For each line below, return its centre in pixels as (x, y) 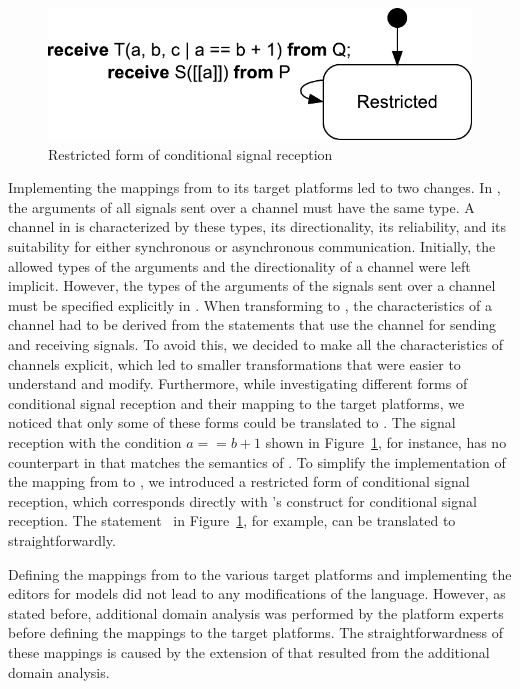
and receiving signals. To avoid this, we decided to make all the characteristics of (256, 344)
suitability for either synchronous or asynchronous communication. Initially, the (252, 246)
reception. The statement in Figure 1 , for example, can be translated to (232, 520)
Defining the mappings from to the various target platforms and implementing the (260, 573)
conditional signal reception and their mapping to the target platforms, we (236, 402)
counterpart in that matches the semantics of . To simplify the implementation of (257, 461)
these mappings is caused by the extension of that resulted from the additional (249, 651)
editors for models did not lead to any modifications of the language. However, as (257, 593)
